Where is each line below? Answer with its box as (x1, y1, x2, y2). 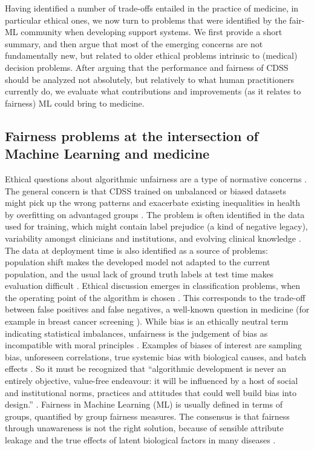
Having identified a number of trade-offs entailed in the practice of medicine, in (5, 2, 299, 14)
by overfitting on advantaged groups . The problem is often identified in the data (5, 208, 305, 220)
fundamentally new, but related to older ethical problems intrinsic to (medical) (5, 49, 298, 62)
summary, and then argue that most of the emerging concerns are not (5, 37, 263, 50)
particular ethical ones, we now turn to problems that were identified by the (5, 13, 287, 26)
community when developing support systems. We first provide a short (21, 25, 283, 38)
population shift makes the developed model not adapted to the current (5, 256, 270, 268)
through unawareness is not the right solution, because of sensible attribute (5, 422, 284, 434)
